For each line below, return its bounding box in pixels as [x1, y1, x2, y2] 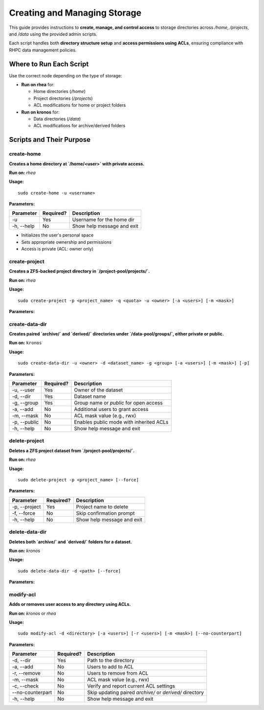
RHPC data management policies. [9, 47, 77, 53]
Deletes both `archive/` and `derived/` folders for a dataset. [9, 539, 132, 545]
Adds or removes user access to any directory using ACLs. [9, 601, 131, 607]
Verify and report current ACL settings [87, 683, 176, 689]
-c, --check [12, 683, 39, 689]
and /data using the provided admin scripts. [9, 31, 97, 37]
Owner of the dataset [74, 387, 123, 393]
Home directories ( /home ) [33, 89, 86, 94]
